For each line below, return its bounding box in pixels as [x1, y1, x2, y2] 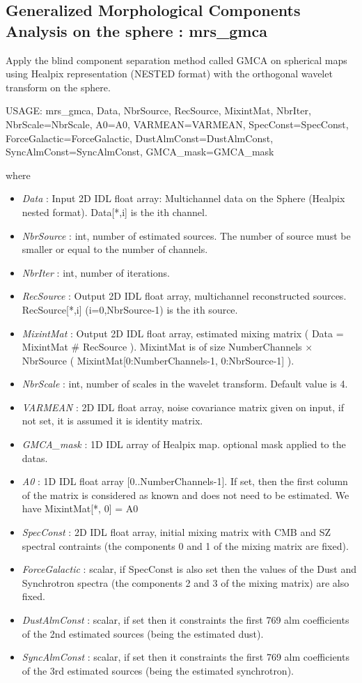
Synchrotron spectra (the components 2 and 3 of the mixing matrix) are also [22, 575, 349, 590]
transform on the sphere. [6, 79, 111, 94]
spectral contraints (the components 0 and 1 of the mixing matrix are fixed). [22, 538, 349, 553]
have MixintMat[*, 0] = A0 [22, 501, 139, 516]
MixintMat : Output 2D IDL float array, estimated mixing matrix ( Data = [22, 325, 344, 340]
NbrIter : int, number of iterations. [22, 265, 170, 279]
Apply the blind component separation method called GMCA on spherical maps [6, 52, 347, 67]
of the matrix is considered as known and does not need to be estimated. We [22, 487, 349, 502]
